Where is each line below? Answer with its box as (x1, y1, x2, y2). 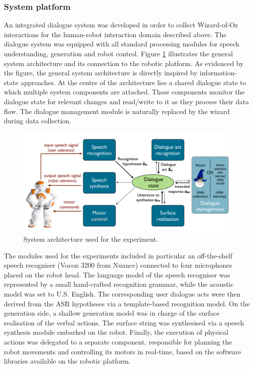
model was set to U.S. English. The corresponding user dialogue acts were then (4, 289, 241, 299)
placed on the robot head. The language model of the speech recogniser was (4, 269, 231, 279)
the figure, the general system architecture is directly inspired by (4, 68, 198, 78)
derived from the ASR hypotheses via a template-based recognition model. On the (4, 298, 250, 308)
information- (199, 68, 237, 78)
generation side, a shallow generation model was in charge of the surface (4, 308, 220, 318)
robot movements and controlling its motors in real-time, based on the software (4, 346, 241, 356)
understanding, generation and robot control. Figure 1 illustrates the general (4, 48, 233, 58)
